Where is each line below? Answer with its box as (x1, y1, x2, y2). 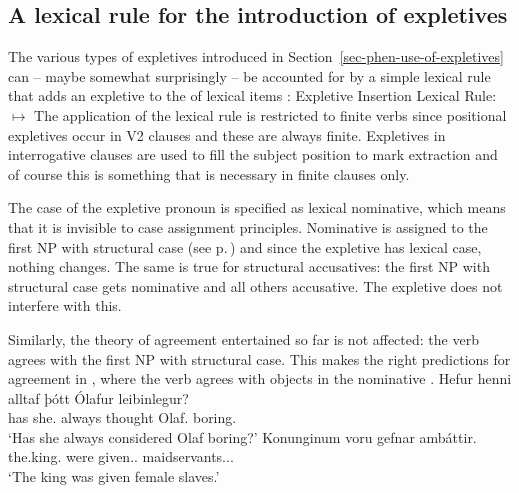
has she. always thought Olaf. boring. (8, 407, 237, 428)
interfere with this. (8, 295, 122, 316)
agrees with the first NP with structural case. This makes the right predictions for (8, 348, 511, 369)
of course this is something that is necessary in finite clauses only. (8, 163, 410, 184)
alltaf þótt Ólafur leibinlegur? (8, 387, 189, 408)
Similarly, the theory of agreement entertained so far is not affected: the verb (8, 328, 479, 349)
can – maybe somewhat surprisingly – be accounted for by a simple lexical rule (8, 65, 491, 86)
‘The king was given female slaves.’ (8, 466, 220, 487)
